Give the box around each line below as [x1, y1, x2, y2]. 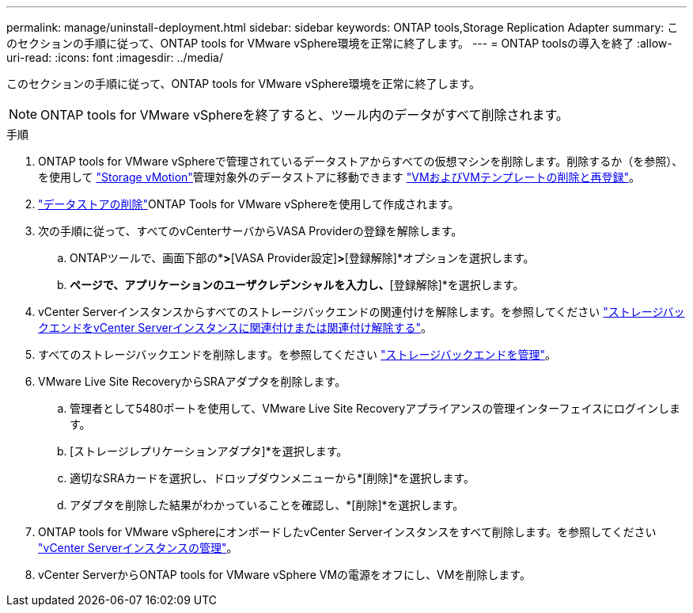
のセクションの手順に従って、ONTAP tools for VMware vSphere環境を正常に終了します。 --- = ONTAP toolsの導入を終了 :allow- [6, 36, 672, 50]
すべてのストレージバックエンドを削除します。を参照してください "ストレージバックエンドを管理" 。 [38, 348, 556, 361]
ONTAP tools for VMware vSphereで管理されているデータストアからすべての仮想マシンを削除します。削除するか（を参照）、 [38, 154, 684, 168]
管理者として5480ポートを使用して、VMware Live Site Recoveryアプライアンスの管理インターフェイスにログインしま [70, 402, 681, 415]
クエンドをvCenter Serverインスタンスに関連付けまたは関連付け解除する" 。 [38, 321, 432, 334]
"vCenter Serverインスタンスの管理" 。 [38, 541, 238, 554]
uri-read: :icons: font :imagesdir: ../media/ [6, 51, 223, 64]
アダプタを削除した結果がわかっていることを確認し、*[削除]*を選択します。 [70, 498, 464, 512]
